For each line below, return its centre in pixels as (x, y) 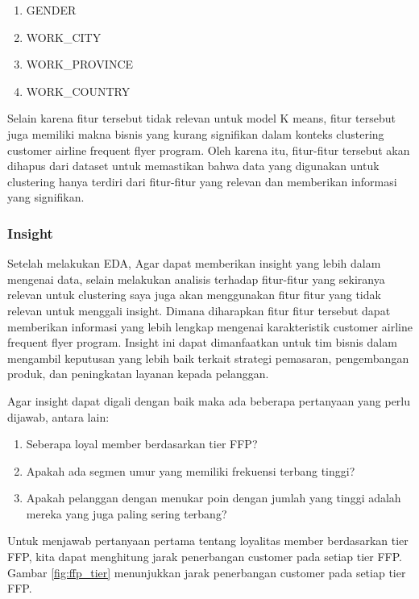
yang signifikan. (46, 197)
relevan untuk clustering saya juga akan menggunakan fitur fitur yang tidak (194, 295)
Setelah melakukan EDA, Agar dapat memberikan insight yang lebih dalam (194, 263)
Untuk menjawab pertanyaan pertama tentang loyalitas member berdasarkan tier (208, 541)
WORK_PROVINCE (80, 64)
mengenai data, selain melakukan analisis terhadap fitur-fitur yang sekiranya (196, 279)
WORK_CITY (64, 37)
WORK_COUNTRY (78, 91)
